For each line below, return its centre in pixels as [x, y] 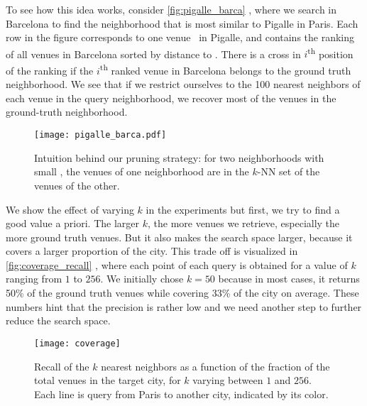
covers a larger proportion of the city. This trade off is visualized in [152, 251]
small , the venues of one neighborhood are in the [142, 171]
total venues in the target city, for [108, 380]
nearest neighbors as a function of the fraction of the [215, 366]
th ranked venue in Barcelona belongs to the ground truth [225, 69]
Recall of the [62, 366]
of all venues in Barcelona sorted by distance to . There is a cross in [153, 54]
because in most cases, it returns [289, 279]
